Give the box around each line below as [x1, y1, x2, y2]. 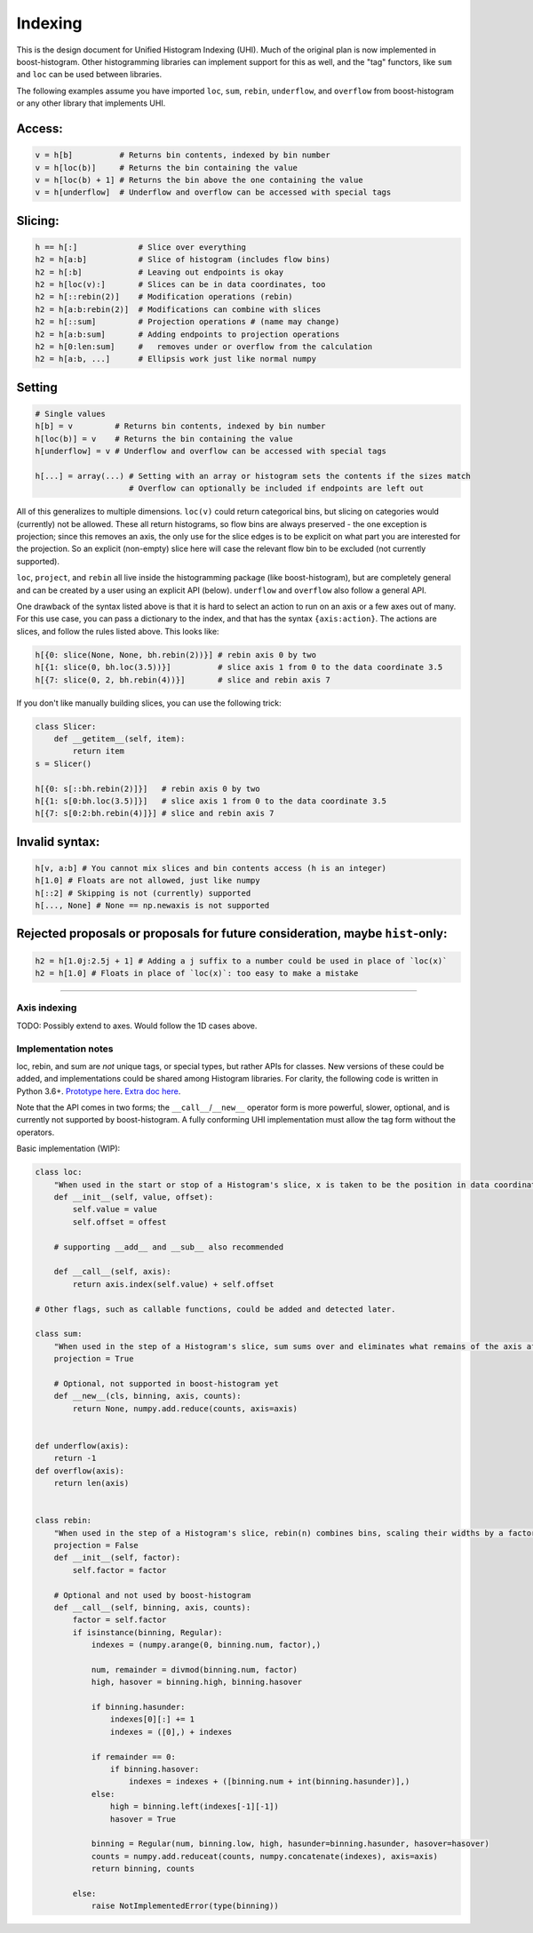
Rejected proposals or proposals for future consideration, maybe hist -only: [16, 926, 448, 941]
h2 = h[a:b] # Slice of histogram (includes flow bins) [35, 254, 330, 265]
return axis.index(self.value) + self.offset [72, 1279, 274, 1289]
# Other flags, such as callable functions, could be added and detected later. [35, 1304, 396, 1314]
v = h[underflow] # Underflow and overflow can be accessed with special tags [35, 188, 392, 197]
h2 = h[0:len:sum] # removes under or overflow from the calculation [35, 342, 373, 351]
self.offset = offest [72, 1217, 167, 1226]
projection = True [53, 1354, 134, 1364]
